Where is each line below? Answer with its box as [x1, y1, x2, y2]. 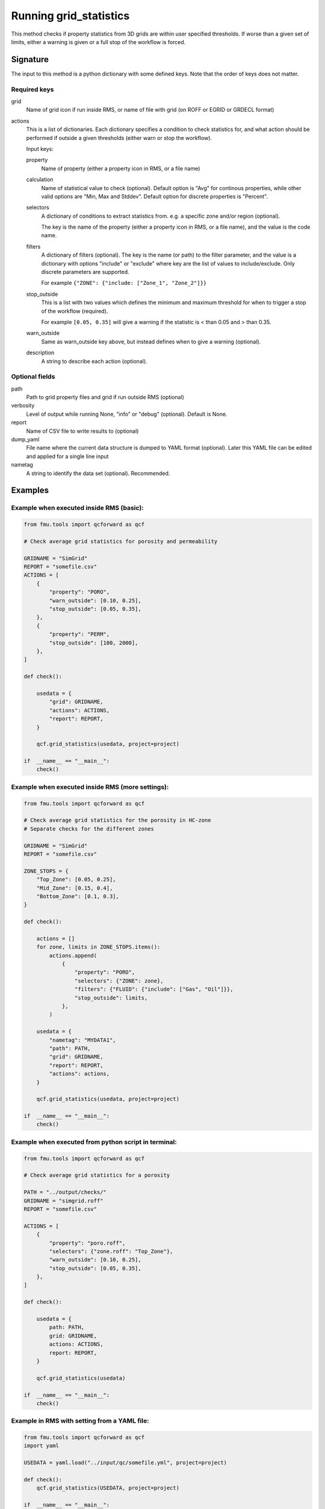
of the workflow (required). [41, 307, 108, 314]
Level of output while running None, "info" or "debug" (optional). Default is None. [26, 410, 227, 418]
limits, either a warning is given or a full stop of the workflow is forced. [11, 38, 186, 45]
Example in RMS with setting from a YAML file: [11, 1417, 150, 1425]
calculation [26, 176, 54, 183]
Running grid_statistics [11, 9, 130, 22]
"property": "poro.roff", [49, 1239, 126, 1246]
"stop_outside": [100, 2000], [49, 639, 138, 646]
